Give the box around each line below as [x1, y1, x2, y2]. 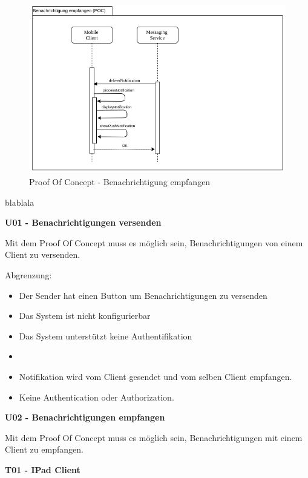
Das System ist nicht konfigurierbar [19, 309, 151, 322]
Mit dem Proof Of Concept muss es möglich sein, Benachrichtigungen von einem [5, 236, 303, 249]
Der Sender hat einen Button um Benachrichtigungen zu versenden [19, 289, 267, 301]
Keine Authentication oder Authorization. [19, 390, 174, 403]
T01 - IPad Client [5, 463, 80, 476]
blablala [5, 195, 34, 208]
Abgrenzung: [5, 268, 52, 281]
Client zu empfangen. [5, 443, 84, 456]
